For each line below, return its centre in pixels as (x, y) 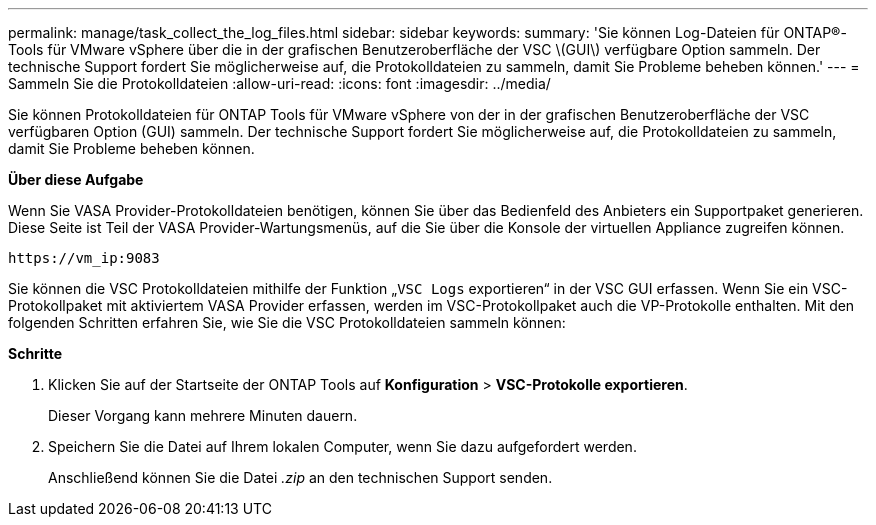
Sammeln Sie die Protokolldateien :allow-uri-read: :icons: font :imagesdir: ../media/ (279, 83)
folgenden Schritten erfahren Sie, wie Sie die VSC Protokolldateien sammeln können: (287, 322)
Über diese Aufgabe (76, 179)
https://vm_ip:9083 (84, 258)
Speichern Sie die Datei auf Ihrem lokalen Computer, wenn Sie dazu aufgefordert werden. (342, 446)
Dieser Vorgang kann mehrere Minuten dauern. (203, 415)
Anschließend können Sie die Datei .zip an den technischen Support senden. (300, 477)
